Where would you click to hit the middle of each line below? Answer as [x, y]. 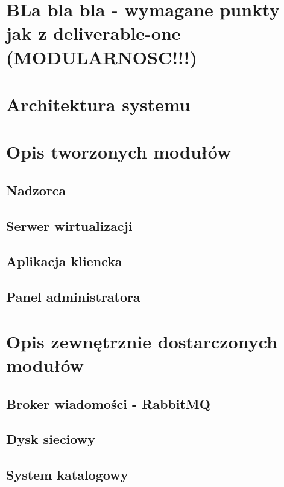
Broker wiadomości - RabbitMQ [108, 403]
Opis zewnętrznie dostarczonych [142, 341]
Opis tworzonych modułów [119, 152]
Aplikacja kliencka [64, 261]
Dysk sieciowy [51, 439]
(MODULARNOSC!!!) [102, 57]
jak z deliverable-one [93, 33]
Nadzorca [36, 190]
